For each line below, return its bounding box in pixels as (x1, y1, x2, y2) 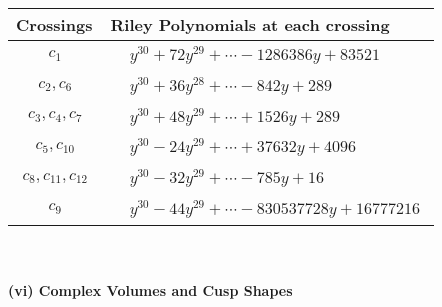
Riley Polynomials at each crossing (110, 13, 390, 36)
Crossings (16, 13, 93, 36)
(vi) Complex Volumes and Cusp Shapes (8, 280, 293, 301)
